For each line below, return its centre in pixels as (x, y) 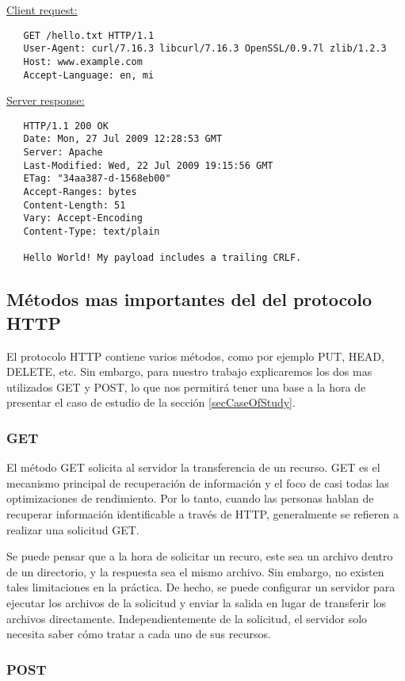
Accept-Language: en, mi (89, 75)
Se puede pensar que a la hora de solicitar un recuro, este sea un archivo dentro (200, 556)
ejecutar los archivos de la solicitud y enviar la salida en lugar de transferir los (197, 602)
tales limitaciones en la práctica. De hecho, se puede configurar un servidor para (201, 587)
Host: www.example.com (83, 61)
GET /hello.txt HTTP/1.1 (89, 35)
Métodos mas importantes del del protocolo (189, 299)
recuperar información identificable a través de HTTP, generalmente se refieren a (202, 514)
